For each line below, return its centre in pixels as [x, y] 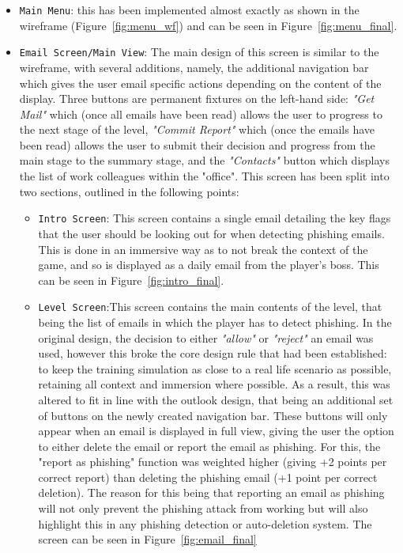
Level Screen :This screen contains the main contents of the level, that [210, 307]
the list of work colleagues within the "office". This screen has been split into [204, 176]
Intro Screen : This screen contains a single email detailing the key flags [215, 218]
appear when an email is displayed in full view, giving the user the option [216, 431]
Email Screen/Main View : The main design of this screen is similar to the [199, 52]
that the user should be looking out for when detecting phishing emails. [211, 233]
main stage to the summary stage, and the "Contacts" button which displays [204, 160]
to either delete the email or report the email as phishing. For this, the [209, 446]
